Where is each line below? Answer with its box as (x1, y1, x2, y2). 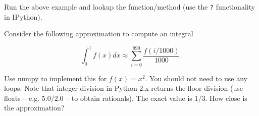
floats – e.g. (4, 92, 40, 103)
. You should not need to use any (145, 73, 247, 83)
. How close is (205, 92, 247, 103)
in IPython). (4, 11, 42, 22)
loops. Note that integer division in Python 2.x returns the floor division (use (4, 83, 243, 93)
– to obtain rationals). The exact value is (66, 92, 192, 103)
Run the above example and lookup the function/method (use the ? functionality (4, 2, 255, 12)
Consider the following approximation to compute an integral (4, 28, 193, 39)
